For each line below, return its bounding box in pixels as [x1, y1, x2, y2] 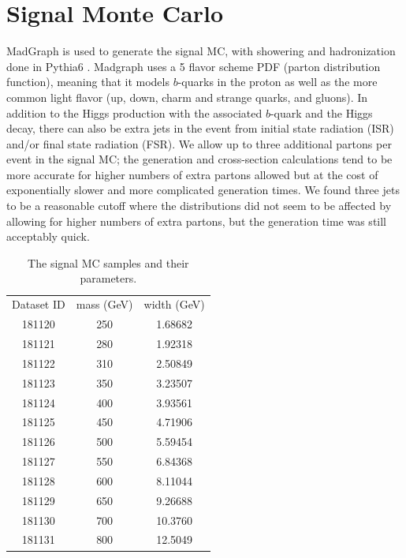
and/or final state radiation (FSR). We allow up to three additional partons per [6, 135, 392, 152]
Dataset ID [12, 296, 65, 313]
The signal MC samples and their [28, 254, 189, 271]
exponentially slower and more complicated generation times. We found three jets [6, 182, 400, 198]
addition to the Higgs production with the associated [6, 104, 263, 121]
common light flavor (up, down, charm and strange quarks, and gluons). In [6, 88, 368, 105]
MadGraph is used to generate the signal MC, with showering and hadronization [6, 43, 396, 59]
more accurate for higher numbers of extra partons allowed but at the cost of [6, 166, 378, 182]
